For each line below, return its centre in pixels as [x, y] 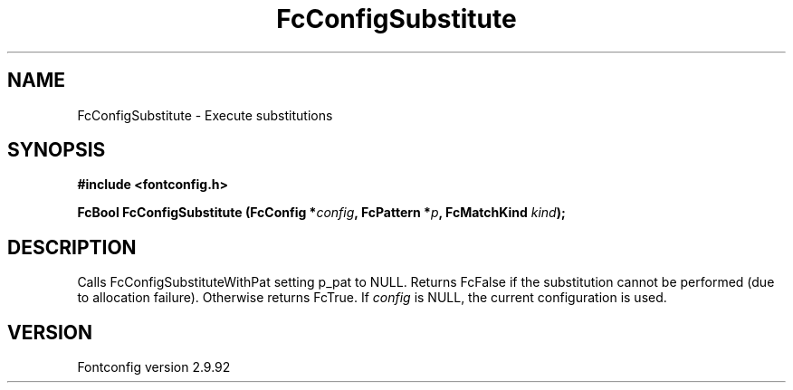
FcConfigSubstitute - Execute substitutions [205, 115]
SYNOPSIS [57, 150]
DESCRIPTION [72, 247]
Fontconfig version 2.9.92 [154, 367]
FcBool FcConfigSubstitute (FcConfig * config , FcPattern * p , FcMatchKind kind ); [321, 213]
